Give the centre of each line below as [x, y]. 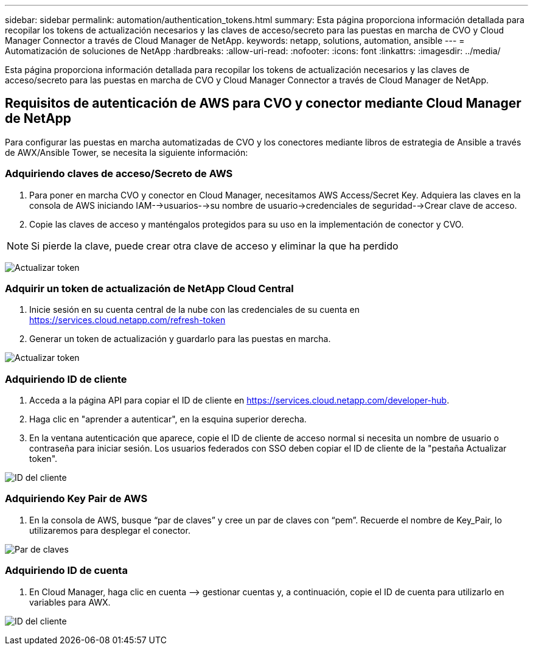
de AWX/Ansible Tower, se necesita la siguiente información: [127, 152]
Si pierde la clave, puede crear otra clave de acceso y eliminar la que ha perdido [215, 246]
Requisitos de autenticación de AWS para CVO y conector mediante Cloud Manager [263, 103]
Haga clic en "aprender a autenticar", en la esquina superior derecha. [168, 419]
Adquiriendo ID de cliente [66, 379]
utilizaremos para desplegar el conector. [110, 530]
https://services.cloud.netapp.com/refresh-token [127, 320]
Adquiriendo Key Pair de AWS [76, 499]
